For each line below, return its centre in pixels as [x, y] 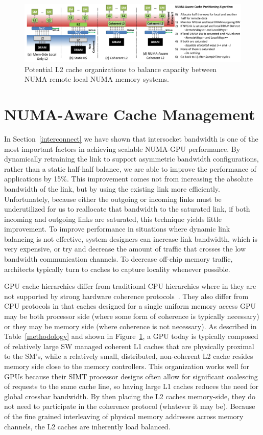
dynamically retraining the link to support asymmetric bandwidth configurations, [131, 159]
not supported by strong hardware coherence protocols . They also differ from [126, 296]
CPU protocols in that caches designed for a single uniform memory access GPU [130, 306]
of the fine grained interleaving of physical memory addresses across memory [124, 416]
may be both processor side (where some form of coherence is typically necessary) [132, 316]
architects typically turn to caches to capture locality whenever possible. [117, 269]
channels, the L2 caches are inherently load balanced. [87, 426]
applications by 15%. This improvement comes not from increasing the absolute [128, 179]
